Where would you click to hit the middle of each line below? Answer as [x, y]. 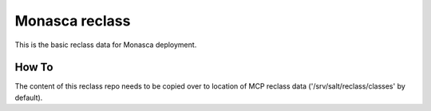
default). [29, 97]
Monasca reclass [73, 21]
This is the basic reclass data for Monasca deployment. [106, 45]
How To [34, 67]
